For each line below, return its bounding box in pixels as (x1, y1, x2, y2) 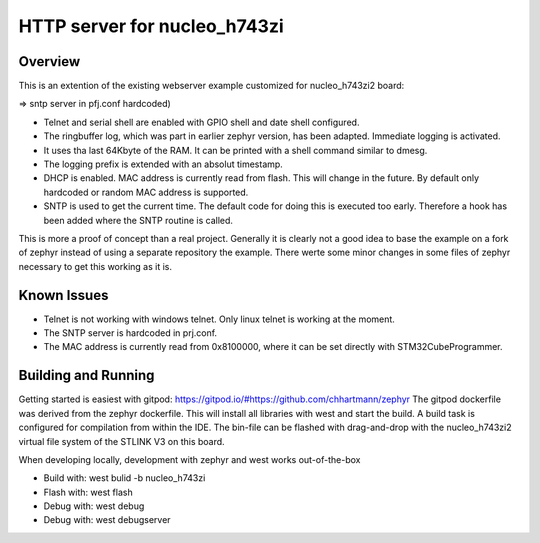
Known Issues (18, 286, 109, 304)
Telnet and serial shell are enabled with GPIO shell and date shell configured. (43, 116, 360, 128)
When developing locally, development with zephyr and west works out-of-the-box (18, 453, 361, 465)
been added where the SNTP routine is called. (43, 214, 234, 226)
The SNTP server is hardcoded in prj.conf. (43, 327, 218, 339)
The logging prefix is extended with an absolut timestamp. (43, 158, 284, 170)
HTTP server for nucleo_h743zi (18, 15, 284, 37)
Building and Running (18, 367, 155, 384)
